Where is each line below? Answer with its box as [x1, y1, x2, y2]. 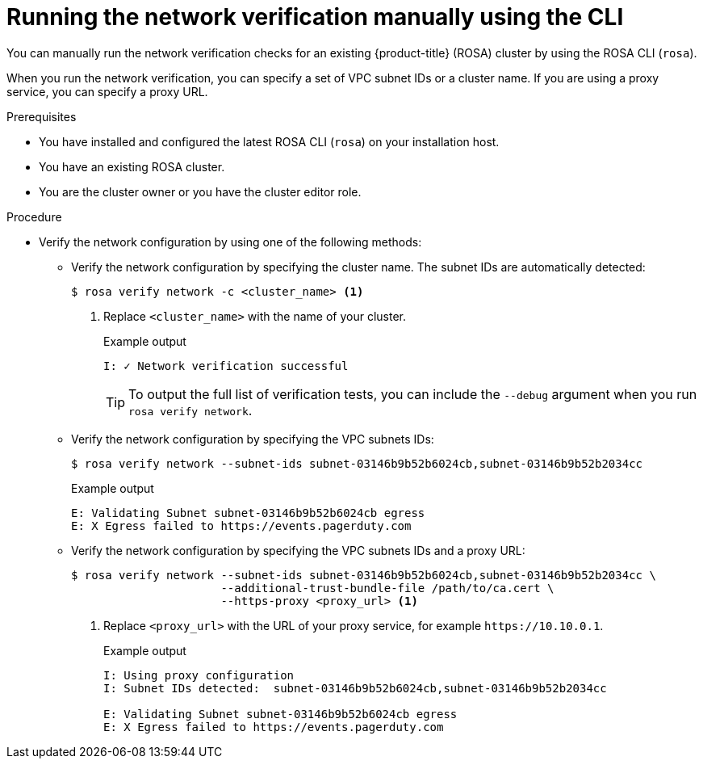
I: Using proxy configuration [103, 668, 295, 682]
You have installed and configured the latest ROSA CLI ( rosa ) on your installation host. [39, 134, 500, 149]
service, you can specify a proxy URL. [6, 84, 208, 99]
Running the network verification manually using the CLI [6, 3, 624, 31]
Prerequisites [6, 109, 77, 124]
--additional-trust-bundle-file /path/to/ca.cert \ [220, 581, 554, 595]
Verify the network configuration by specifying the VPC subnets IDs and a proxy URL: [71, 543, 525, 557]
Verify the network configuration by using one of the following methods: [39, 234, 422, 249]
